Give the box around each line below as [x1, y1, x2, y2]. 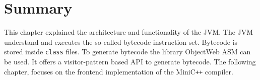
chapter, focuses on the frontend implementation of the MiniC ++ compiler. [4, 66, 233, 76]
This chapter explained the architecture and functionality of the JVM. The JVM [4, 27, 253, 37]
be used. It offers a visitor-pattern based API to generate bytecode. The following [4, 56, 256, 66]
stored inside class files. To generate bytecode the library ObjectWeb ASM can [4, 46, 251, 57]
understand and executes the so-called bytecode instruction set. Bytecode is [4, 36, 238, 47]
